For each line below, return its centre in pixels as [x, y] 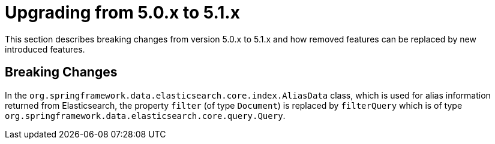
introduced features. [45, 49]
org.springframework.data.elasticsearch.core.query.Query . [145, 115]
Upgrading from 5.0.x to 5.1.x [122, 13]
